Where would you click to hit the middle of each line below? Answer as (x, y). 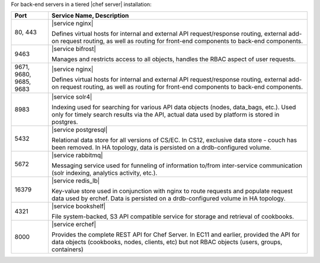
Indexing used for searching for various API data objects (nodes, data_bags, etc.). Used (174, 108)
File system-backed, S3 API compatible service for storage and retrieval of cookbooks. (173, 217)
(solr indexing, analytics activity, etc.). (104, 173)
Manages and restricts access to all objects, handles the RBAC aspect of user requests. (174, 59)
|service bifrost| (73, 49)
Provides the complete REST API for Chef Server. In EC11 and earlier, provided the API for (175, 235)
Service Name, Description (90, 16)
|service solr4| (72, 97)
